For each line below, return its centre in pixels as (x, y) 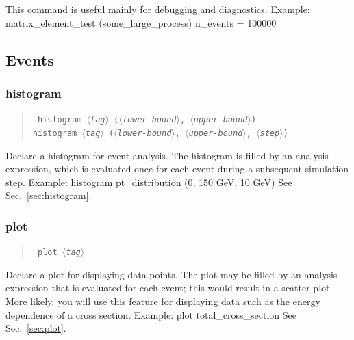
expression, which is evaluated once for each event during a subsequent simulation (177, 169)
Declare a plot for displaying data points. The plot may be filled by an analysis (172, 274)
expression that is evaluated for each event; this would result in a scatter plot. (169, 288)
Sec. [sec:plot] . (36, 328)
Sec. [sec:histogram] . (49, 195)
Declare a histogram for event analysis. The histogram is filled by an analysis (167, 155)
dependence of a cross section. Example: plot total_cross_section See (151, 314)
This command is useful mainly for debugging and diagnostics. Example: (158, 9)
